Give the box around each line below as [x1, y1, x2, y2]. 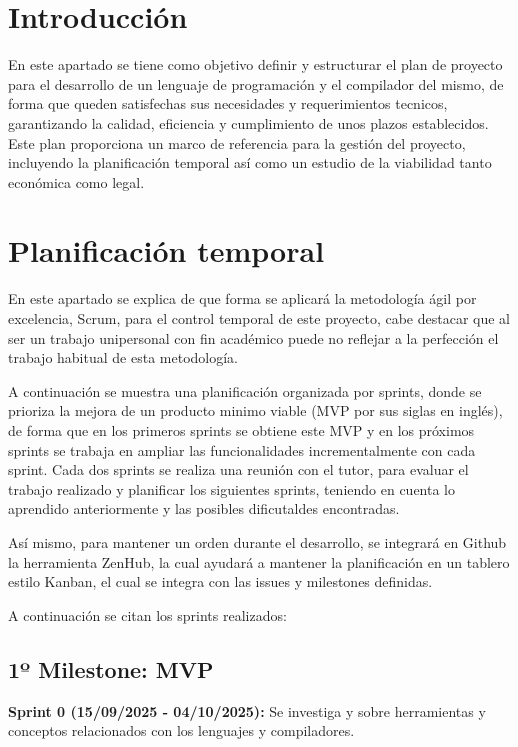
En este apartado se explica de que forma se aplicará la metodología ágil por [8, 288, 477, 309]
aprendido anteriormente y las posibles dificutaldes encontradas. [8, 498, 400, 519]
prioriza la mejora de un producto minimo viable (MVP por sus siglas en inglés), [8, 400, 503, 421]
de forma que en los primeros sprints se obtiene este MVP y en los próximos [8, 419, 475, 440]
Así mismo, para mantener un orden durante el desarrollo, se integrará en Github [8, 531, 507, 552]
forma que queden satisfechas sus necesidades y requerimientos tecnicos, [8, 93, 448, 114]
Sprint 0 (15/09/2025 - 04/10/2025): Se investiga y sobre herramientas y [8, 700, 486, 721]
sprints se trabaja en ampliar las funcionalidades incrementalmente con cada [8, 439, 476, 460]
